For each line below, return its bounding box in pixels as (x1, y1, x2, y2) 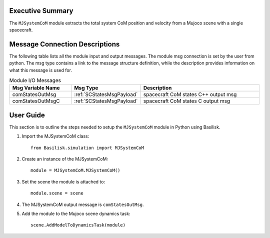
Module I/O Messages (9, 77, 61, 84)
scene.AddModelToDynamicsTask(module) (30, 222, 126, 228)
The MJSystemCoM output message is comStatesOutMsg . (21, 201, 144, 207)
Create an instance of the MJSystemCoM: (21, 156, 108, 162)
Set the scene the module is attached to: (21, 178, 105, 184)
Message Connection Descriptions (9, 40, 120, 48)
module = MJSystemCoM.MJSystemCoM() (30, 167, 120, 173)
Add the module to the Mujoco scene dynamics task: (21, 210, 130, 216)
